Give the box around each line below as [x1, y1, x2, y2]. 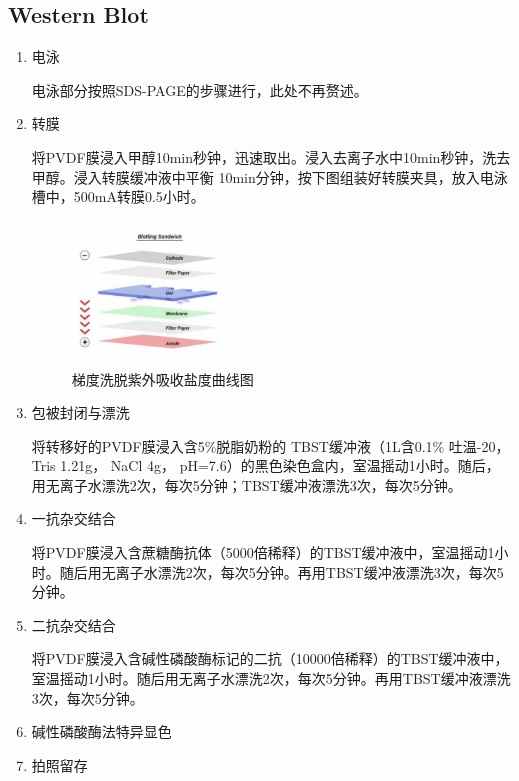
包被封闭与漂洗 [31, 402, 130, 423]
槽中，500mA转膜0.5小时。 [31, 186, 205, 207]
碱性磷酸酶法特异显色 [31, 721, 172, 742]
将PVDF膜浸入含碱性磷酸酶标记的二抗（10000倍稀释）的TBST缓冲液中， [31, 648, 509, 669]
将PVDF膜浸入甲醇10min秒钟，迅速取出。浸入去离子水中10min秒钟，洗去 [31, 146, 511, 167]
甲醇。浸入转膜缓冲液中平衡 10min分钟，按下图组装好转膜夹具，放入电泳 [31, 166, 508, 187]
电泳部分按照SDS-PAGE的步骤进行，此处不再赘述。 [31, 79, 368, 100]
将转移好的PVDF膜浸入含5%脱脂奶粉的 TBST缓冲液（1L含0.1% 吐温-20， [31, 435, 510, 456]
